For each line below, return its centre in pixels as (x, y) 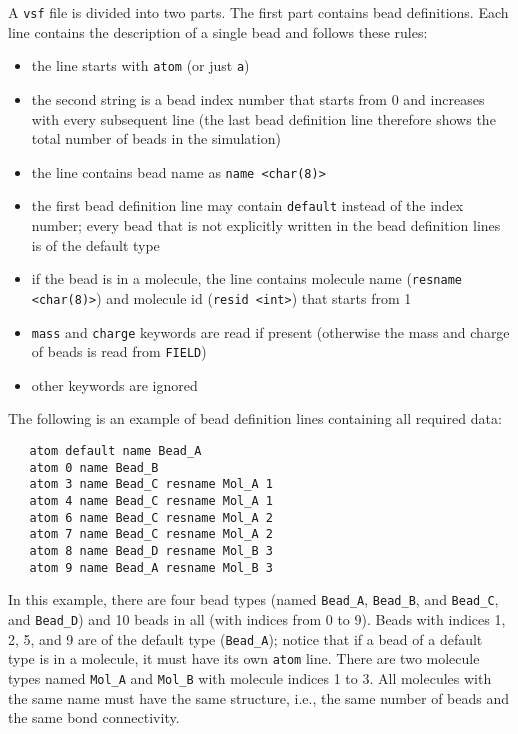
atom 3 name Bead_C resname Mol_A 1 (151, 484)
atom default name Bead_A (115, 451)
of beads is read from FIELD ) (119, 351)
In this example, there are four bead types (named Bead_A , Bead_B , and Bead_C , (253, 599)
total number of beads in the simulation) (156, 138)
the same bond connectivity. (94, 717)
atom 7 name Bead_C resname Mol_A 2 (151, 534)
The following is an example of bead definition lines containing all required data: (255, 418)
